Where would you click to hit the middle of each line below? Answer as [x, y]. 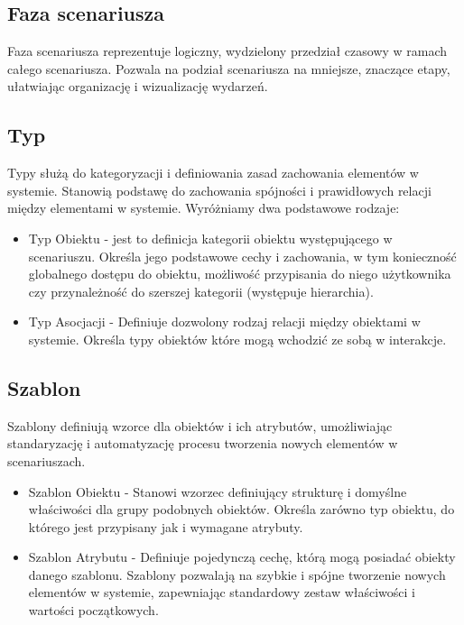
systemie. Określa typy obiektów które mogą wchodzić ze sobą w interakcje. [237, 339]
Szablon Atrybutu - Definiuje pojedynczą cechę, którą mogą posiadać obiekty [242, 557]
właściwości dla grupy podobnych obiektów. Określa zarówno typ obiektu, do [241, 509]
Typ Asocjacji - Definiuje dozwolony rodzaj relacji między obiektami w [224, 322]
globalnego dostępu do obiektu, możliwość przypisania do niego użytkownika [240, 274]
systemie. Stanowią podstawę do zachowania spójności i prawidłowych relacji [219, 190]
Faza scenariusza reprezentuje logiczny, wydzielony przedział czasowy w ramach [227, 51]
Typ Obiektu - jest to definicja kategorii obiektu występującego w [210, 238]
